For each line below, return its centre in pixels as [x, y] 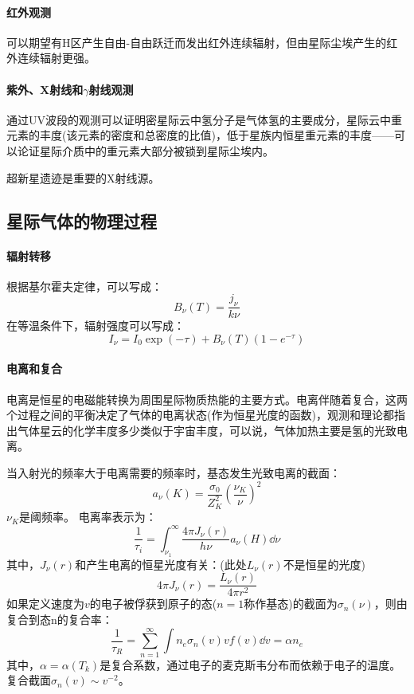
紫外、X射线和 [45, 89]
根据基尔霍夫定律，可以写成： [84, 286]
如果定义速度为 [45, 604]
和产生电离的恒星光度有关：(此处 [161, 564]
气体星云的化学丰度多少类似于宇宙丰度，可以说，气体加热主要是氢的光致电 [212, 430]
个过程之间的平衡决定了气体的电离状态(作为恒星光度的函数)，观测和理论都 [200, 415]
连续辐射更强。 [56, 58]
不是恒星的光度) [324, 564]
